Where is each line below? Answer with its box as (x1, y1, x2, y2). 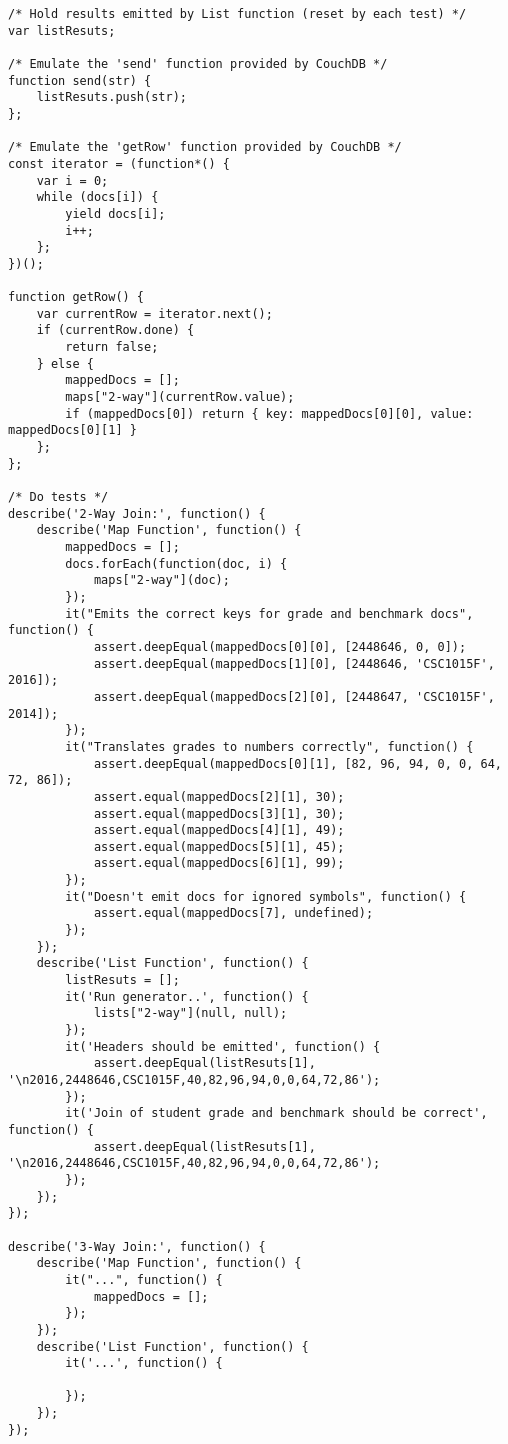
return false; (65, 340, 159, 355)
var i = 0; (36, 173, 109, 188)
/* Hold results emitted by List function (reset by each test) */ (8, 7, 467, 21)
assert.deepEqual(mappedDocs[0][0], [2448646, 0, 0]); (93, 639, 467, 654)
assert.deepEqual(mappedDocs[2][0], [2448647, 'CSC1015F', (93, 689, 495, 704)
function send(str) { (8, 73, 152, 88)
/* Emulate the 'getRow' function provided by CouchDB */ (8, 140, 402, 155)
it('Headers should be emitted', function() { (65, 1039, 381, 1054)
